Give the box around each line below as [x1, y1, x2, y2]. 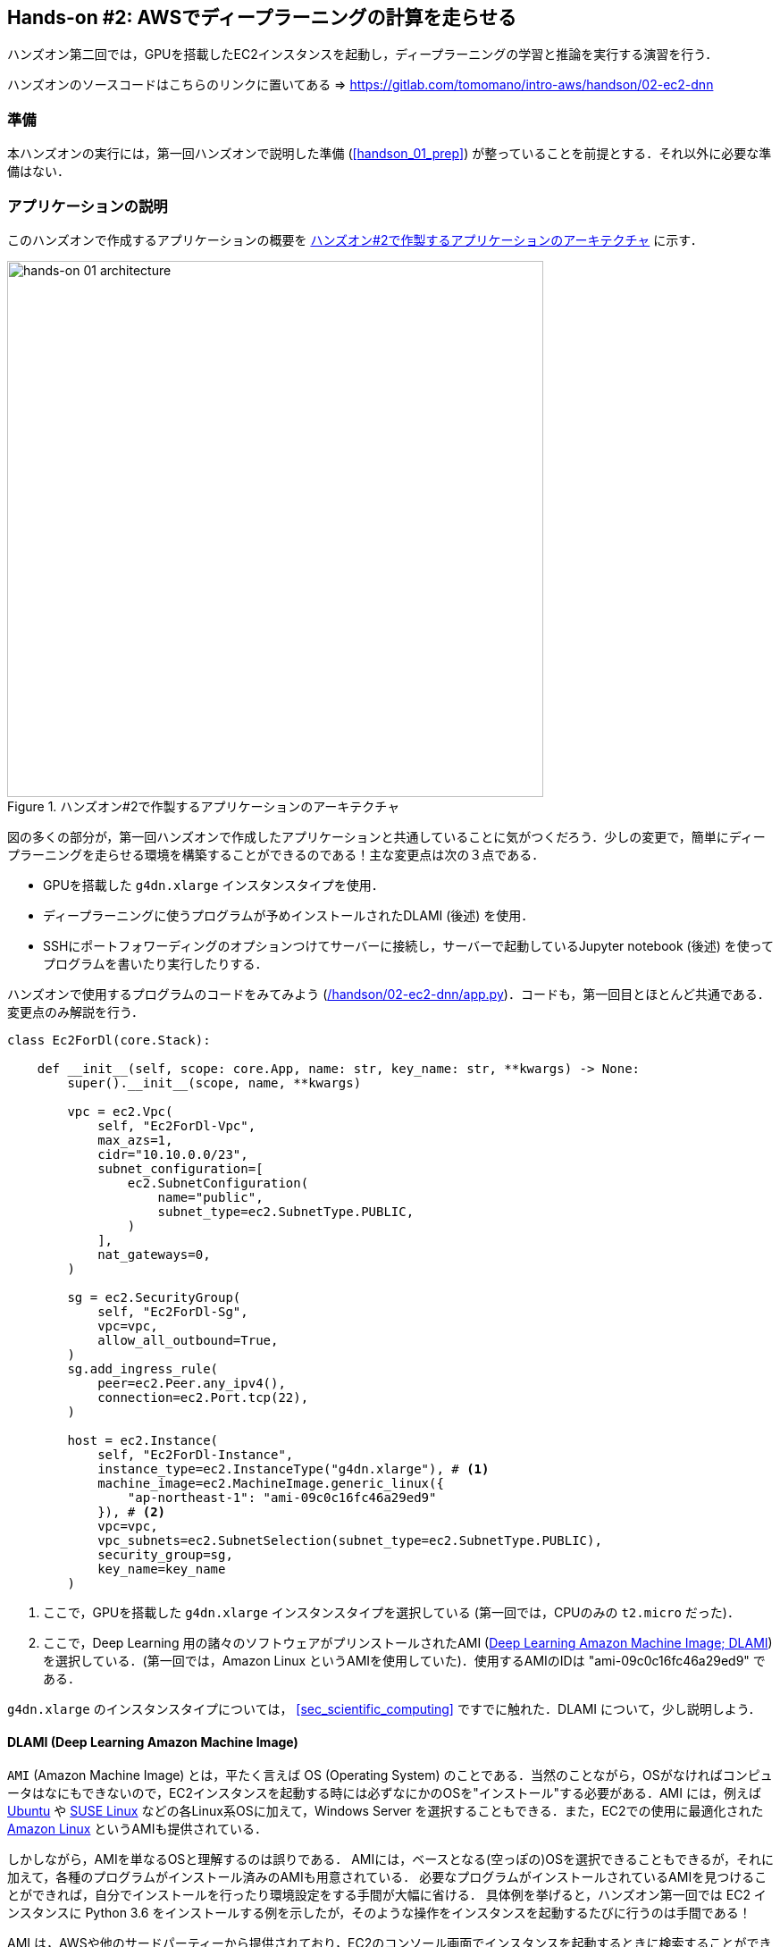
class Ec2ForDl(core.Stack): [7, 1032, 211, 1047]
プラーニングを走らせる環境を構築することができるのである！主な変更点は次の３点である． [7, 846, 545, 862]
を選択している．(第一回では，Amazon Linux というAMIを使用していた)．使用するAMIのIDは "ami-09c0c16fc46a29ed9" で [43, 1652, 766, 1668]
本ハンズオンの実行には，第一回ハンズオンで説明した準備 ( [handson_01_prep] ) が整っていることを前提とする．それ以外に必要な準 [7, 146, 772, 162]
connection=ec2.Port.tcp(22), [97, 1389, 309, 1405]
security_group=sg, [97, 1547, 233, 1562]
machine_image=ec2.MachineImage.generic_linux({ [97, 1475, 444, 1490]
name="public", [157, 1189, 264, 1204]
